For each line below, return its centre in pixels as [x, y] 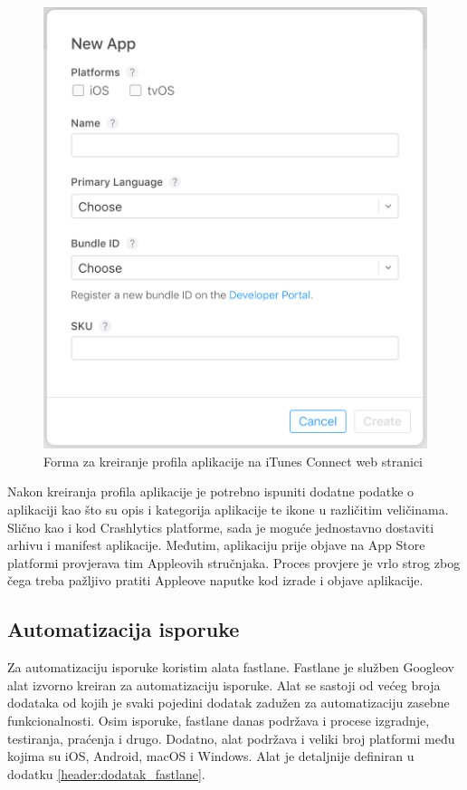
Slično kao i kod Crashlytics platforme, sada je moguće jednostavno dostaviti [221, 527]
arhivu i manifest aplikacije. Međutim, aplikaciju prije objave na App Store [216, 545]
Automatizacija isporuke [124, 629]
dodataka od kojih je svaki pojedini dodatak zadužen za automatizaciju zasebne [229, 703]
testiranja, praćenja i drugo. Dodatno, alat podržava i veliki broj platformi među [231, 738]
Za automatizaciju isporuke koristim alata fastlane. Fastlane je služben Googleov [231, 667]
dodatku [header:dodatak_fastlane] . [106, 773]
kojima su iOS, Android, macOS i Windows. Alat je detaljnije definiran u [211, 756]
